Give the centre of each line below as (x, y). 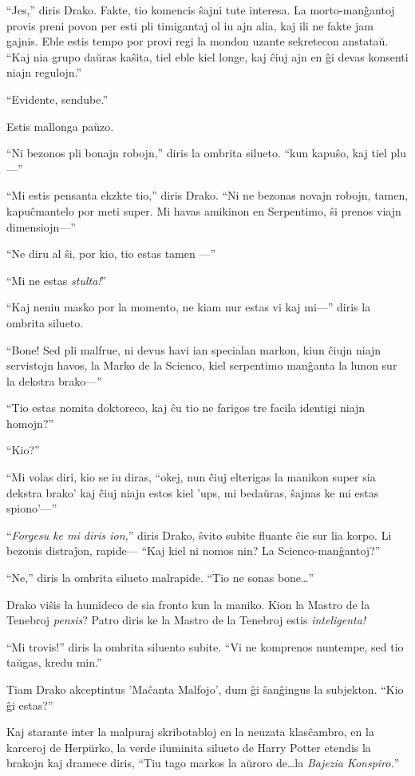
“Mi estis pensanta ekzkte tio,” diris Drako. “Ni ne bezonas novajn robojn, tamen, (207, 195)
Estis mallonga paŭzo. (60, 126)
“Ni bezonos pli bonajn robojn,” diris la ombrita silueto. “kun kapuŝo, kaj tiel (197, 153)
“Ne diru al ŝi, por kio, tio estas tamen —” (111, 253)
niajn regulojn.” (44, 72)
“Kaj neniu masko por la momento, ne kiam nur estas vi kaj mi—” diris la (189, 307)
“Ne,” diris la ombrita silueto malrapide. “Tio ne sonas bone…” (160, 578)
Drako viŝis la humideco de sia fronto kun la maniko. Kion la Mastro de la (188, 604)
